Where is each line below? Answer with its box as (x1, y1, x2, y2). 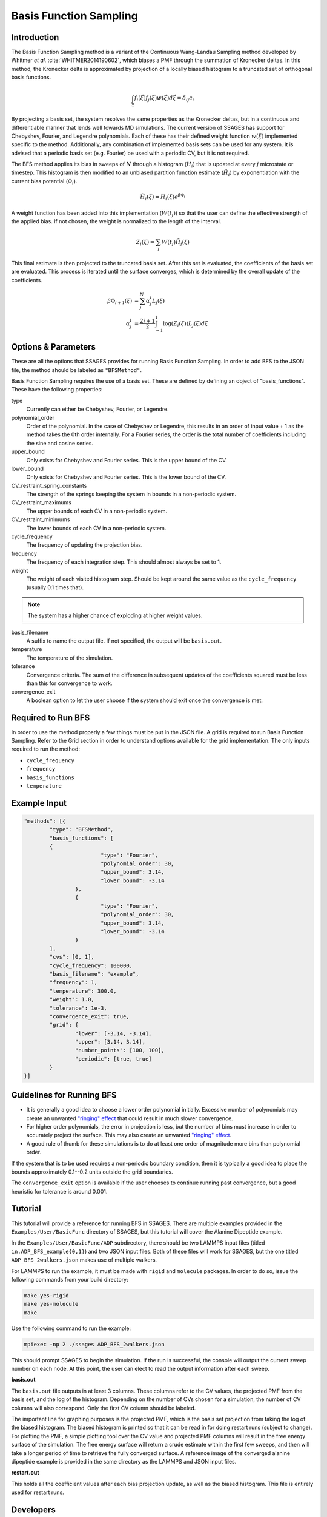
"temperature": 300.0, (49, 987, 117, 995)
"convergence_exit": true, (49, 1013, 130, 1019)
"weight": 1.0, (49, 996, 95, 1003)
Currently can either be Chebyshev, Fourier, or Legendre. (26, 405, 169, 413)
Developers (11, 1504, 56, 1515)
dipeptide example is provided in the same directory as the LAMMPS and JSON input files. (11, 1458, 237, 1465)
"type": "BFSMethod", (49, 826, 114, 833)
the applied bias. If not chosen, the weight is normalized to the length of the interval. (11, 218, 222, 225)
